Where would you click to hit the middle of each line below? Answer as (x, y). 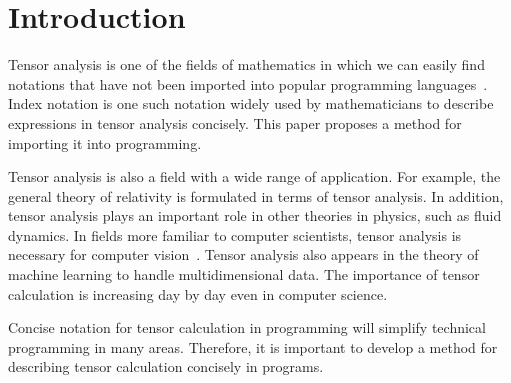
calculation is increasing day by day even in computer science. (198, 293)
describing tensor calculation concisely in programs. (166, 366)
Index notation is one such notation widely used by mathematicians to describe (251, 103)
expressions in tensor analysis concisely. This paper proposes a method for (235, 122)
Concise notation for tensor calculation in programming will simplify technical (247, 327)
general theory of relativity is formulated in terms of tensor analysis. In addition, (256, 195)
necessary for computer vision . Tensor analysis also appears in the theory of (243, 254)
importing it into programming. (105, 142)
